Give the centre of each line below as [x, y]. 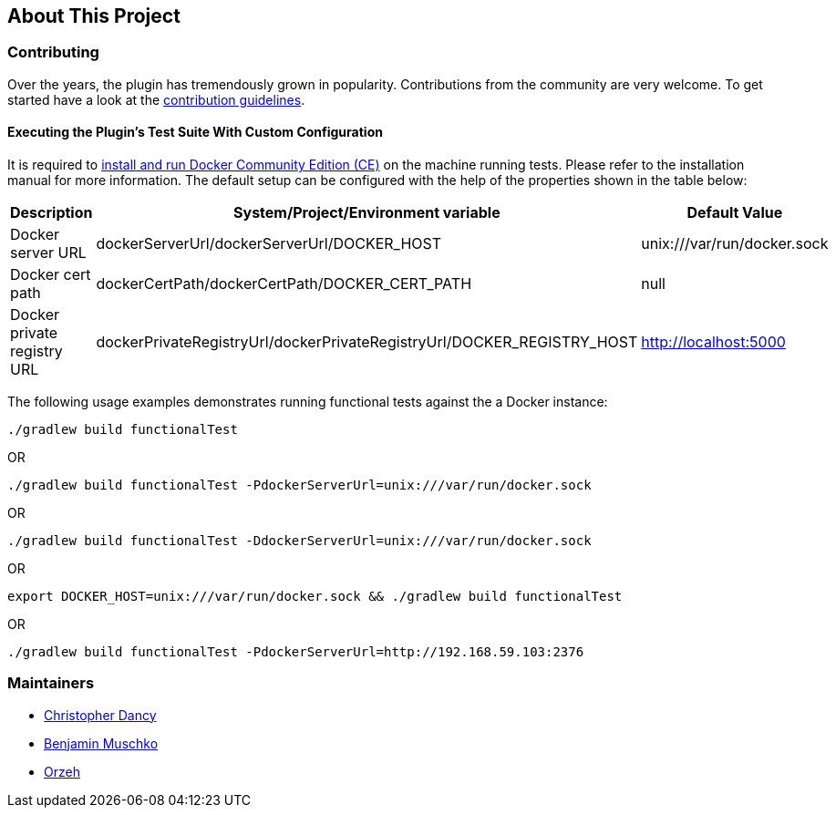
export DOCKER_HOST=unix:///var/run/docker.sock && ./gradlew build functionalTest [315, 597]
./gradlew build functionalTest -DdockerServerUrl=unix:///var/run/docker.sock [299, 541]
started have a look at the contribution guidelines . [156, 99]
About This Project [94, 16]
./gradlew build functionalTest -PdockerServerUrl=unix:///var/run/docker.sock [299, 485]
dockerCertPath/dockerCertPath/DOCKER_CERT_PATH [284, 284]
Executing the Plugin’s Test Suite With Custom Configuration [195, 132]
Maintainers [51, 683]
